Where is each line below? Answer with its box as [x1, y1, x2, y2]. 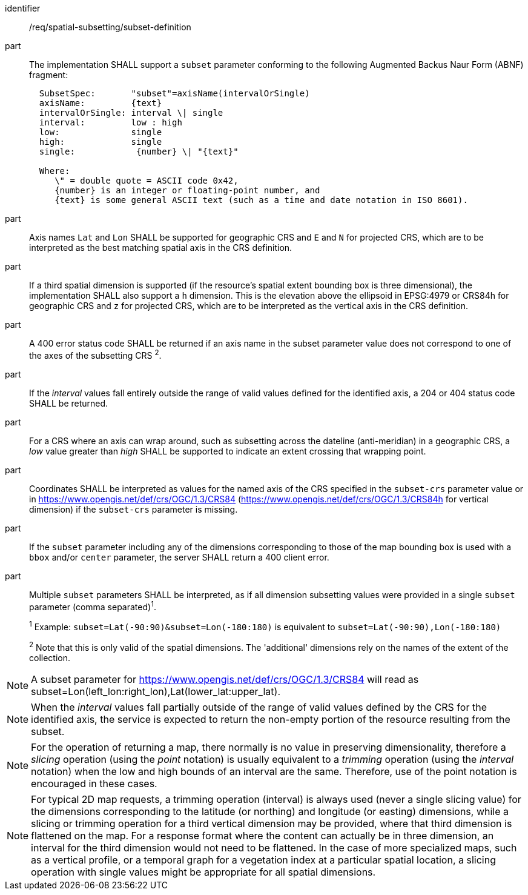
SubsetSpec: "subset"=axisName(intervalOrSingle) [39, 88, 310, 98]
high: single [39, 137, 162, 147]
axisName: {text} [39, 98, 162, 108]
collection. [29, 652, 71, 663]
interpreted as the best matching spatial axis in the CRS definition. [29, 242, 292, 253]
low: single [39, 127, 162, 137]
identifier [5, 3, 41, 13]
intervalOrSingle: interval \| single [39, 108, 223, 118]
